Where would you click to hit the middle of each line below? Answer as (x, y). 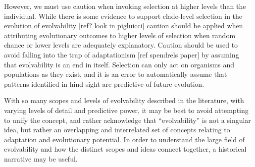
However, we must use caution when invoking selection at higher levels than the (125, 6)
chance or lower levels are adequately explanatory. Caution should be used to (121, 45)
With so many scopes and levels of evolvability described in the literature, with (124, 100)
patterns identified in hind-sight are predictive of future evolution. (104, 83)
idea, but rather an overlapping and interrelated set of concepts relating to (117, 130)
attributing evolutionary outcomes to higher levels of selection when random (120, 35)
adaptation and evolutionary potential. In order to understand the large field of (125, 139)
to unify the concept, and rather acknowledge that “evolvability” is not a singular (127, 120)
